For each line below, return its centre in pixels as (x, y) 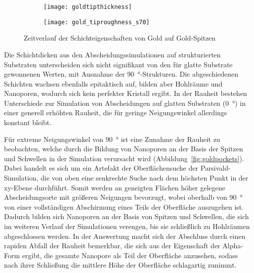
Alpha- (233, 246)
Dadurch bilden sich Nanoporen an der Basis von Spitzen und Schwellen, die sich (127, 216)
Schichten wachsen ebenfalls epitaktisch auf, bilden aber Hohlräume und (113, 83)
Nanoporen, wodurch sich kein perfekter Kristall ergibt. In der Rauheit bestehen (126, 93)
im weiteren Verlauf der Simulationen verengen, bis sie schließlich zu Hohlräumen (127, 226)
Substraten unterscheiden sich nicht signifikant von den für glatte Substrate (118, 64)
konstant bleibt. (28, 122)
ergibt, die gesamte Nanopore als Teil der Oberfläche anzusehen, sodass (130, 255)
